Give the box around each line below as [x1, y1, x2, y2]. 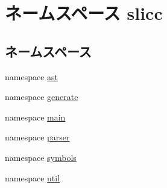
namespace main [5, 110, 66, 123]
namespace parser [5, 131, 70, 143]
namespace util [5, 171, 60, 184]
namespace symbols [5, 151, 77, 163]
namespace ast [5, 70, 58, 83]
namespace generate [5, 90, 78, 103]
